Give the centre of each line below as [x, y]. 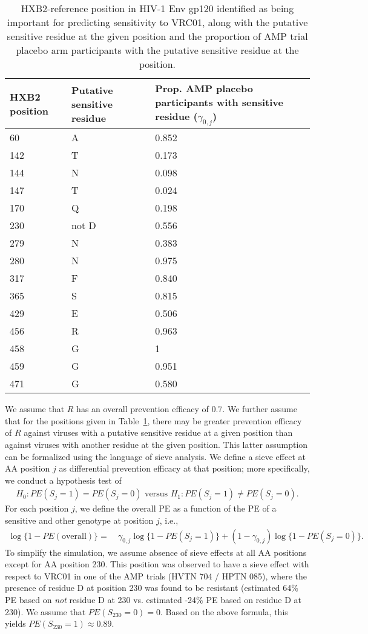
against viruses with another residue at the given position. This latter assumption [156, 444]
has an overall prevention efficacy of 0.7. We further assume [187, 409]
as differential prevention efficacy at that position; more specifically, [184, 468]
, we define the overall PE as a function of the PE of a [176, 508]
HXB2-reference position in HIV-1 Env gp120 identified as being [157, 8]
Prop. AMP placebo [204, 88]
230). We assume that [45, 611]
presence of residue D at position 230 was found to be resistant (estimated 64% [152, 588]
